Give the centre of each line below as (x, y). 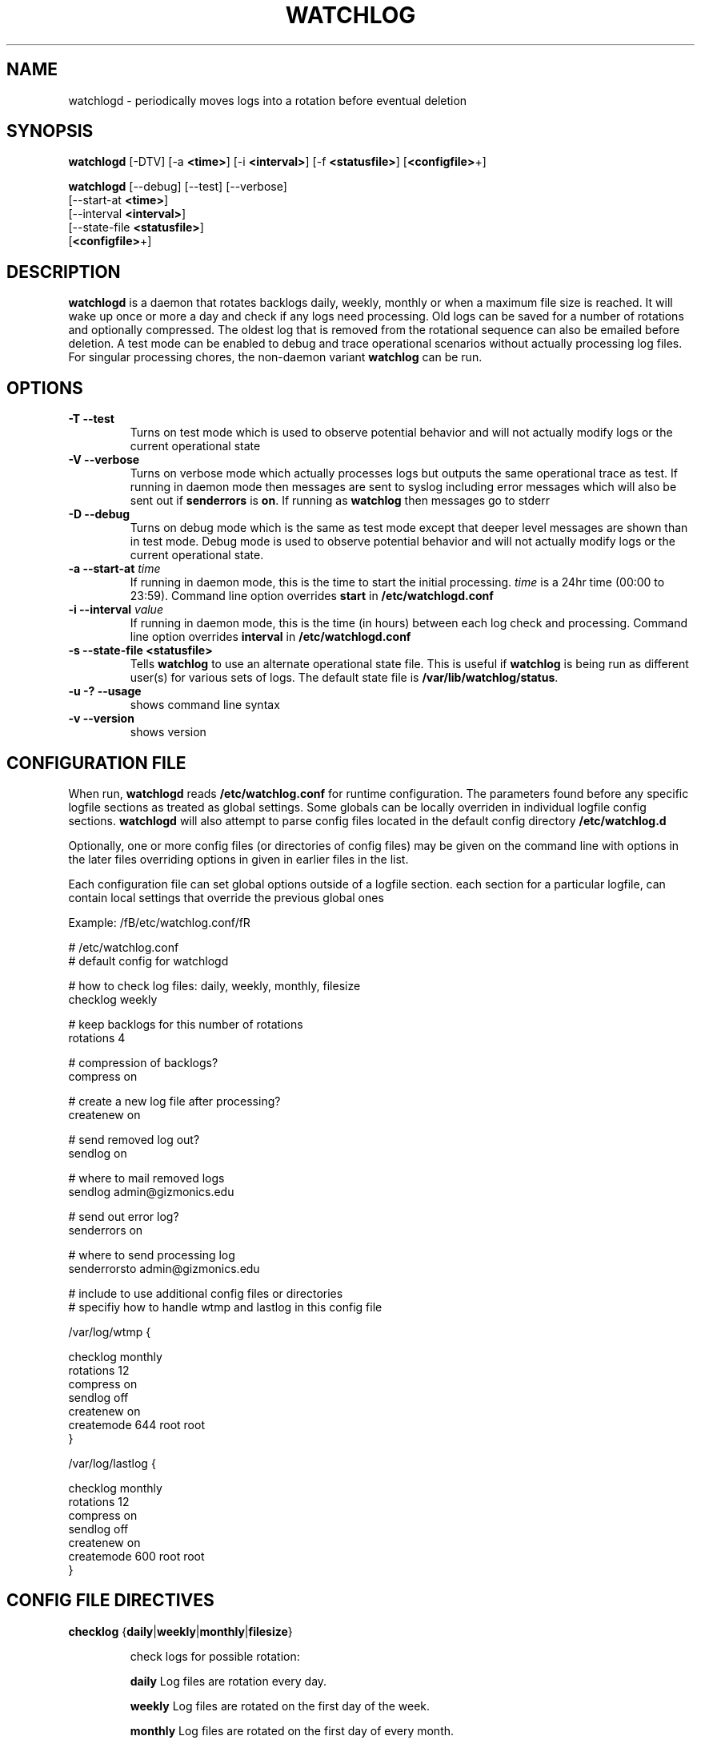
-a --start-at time (114, 569)
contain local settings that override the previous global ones (226, 897)
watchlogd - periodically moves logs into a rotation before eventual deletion (268, 100)
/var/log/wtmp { (110, 1331)
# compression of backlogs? (143, 1062)
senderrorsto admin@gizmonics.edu (164, 1268)
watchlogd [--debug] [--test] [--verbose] (178, 187)
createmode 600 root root (136, 1556)
